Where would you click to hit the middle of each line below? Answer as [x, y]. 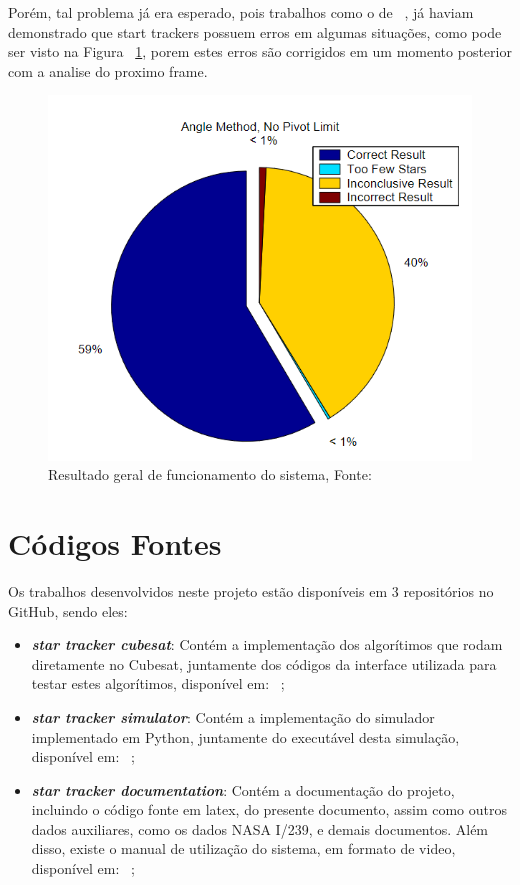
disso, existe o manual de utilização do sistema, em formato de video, [243, 848]
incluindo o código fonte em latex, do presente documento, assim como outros [269, 809]
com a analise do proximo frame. [108, 70]
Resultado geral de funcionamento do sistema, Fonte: [210, 474]
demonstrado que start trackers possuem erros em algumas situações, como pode [255, 31]
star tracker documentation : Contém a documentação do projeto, [243, 789]
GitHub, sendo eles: [68, 610]
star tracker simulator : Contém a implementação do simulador [233, 716]
